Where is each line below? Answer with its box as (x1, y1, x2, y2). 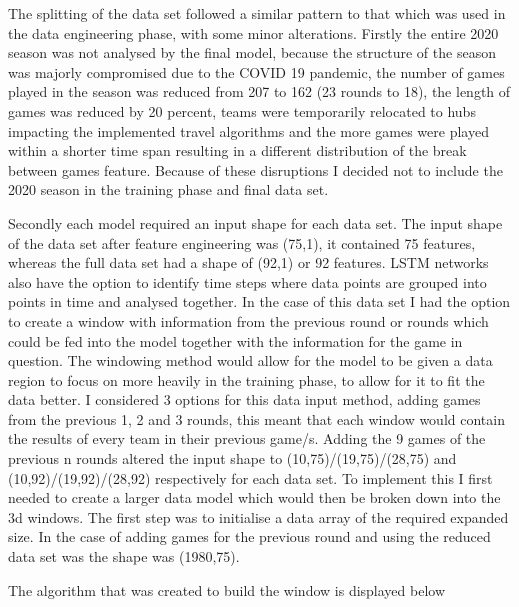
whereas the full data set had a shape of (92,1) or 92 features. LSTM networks (8, 252, 489, 273)
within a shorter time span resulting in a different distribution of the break (8, 140, 467, 161)
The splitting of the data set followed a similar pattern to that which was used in (8, 3, 506, 23)
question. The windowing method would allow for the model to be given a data (8, 350, 493, 371)
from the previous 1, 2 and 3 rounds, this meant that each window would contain (8, 408, 505, 429)
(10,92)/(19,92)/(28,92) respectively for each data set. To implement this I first (8, 467, 493, 488)
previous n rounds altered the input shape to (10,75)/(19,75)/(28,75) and (8, 448, 457, 469)
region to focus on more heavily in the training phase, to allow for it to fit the (8, 369, 485, 390)
